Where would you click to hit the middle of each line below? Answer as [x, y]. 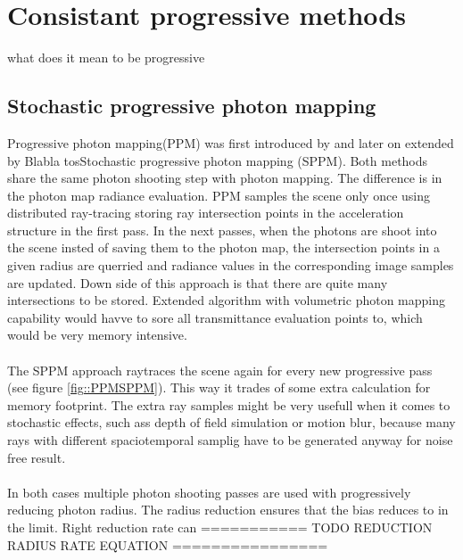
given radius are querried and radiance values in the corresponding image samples [231, 265]
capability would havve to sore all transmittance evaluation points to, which [215, 317]
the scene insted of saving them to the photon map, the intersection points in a [223, 247]
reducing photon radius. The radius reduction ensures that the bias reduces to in [228, 510]
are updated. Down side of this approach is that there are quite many [198, 282]
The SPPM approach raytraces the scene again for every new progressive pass [220, 370]
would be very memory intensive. [97, 335]
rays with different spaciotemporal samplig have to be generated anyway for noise [230, 440]
